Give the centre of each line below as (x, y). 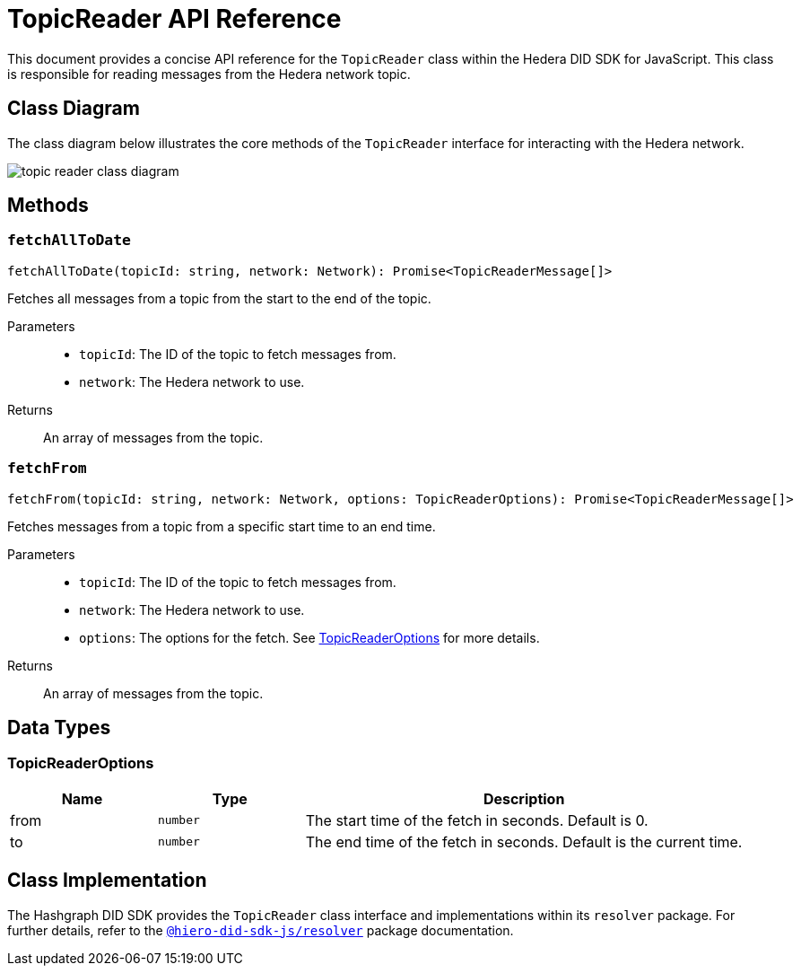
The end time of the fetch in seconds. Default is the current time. (524, 842)
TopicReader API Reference (174, 19)
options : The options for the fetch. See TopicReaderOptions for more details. (309, 637)
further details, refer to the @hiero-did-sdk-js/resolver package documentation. (261, 930)
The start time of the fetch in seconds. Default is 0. (477, 820)
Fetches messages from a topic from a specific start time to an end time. (222, 526)
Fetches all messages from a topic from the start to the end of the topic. (219, 298)
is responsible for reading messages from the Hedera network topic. (209, 74)
